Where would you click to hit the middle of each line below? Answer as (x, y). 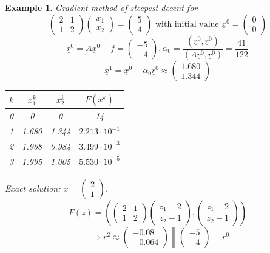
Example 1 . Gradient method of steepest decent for (101, 7)
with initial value (187, 24)
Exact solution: (33, 188)
